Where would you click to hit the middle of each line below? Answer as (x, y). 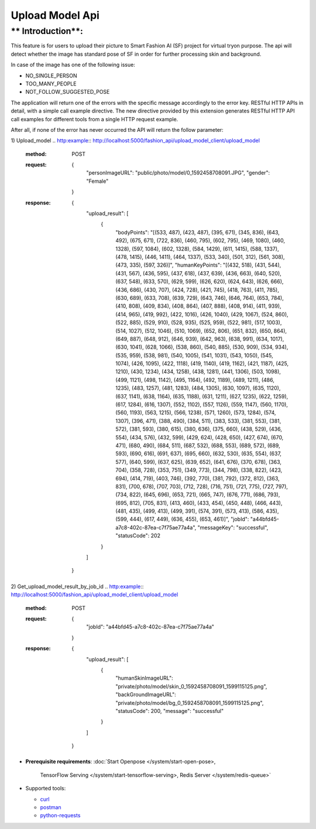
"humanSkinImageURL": (145, 678)
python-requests (60, 816)
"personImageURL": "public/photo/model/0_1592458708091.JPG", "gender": (178, 173)
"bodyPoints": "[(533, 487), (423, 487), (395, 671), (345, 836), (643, (198, 232)
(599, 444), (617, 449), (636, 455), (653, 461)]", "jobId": (182, 519)
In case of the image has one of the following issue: (73, 65)
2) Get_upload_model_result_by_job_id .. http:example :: (77, 586)
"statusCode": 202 (138, 535)
